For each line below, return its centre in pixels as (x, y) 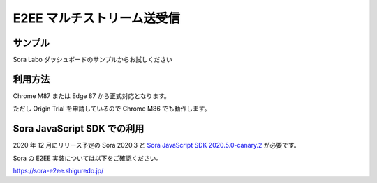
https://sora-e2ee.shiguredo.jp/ (58, 171)
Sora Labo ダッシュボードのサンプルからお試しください (93, 60)
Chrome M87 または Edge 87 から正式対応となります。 (91, 96)
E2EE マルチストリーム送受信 (97, 18)
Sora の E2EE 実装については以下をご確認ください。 (88, 158)
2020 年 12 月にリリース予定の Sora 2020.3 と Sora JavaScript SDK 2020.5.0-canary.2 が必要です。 (156, 145)
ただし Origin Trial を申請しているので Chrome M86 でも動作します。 (112, 109)
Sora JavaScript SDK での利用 (79, 129)
